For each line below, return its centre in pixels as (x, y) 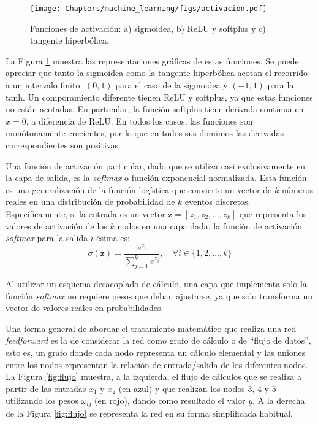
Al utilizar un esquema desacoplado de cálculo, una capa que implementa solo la (156, 284)
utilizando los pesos (42, 400)
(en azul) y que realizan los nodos (182, 388)
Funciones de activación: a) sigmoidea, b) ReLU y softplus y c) (148, 28)
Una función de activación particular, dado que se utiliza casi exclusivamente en (156, 165)
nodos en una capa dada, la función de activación (210, 225)
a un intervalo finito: (44, 85)
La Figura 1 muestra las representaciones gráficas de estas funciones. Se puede (152, 60)
